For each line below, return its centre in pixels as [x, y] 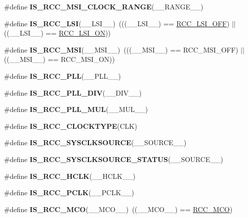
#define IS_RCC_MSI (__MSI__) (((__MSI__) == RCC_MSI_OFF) [121, 49]
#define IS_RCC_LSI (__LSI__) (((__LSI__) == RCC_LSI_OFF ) [117, 23]
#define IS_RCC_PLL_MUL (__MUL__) [76, 109]
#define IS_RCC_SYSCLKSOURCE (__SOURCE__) [95, 142]
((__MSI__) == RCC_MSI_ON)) [60, 59]
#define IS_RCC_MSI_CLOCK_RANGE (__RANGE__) [104, 6]
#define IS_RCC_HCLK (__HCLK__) [70, 176]
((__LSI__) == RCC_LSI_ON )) [58, 33]
